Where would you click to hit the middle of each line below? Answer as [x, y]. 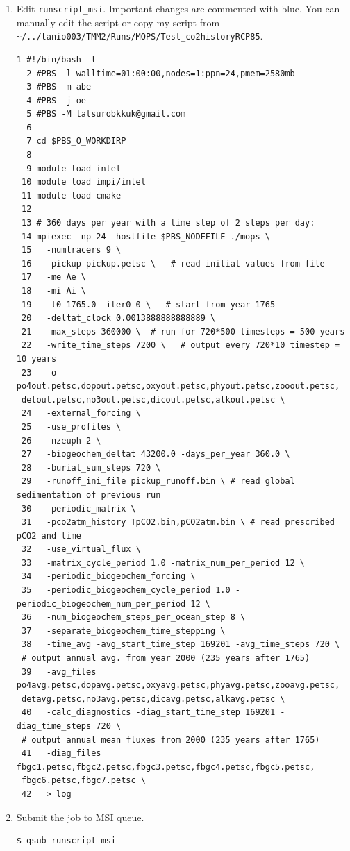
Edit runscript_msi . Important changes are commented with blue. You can [178, 8]
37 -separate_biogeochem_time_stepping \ [123, 631]
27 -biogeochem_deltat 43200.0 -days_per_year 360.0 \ [156, 454]
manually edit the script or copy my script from [118, 22]
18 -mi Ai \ [54, 291]
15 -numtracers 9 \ [71, 250]
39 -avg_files [59, 672]
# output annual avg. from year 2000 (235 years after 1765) [166, 658]
